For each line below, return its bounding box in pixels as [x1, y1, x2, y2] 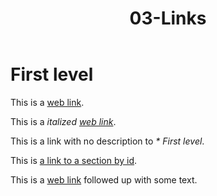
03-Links [129, 7, 207, 30]
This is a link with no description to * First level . [10, 135, 205, 147]
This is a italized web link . [10, 115, 117, 127]
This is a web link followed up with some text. [10, 173, 198, 186]
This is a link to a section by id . [10, 154, 138, 166]
